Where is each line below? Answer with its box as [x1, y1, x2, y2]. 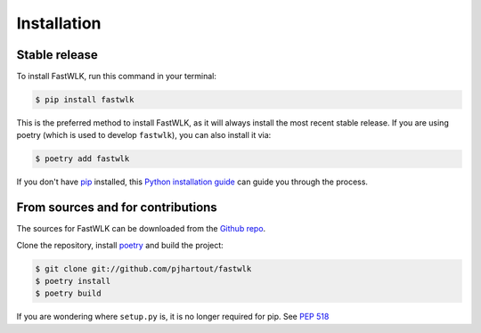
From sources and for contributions [16, 200, 217, 215]
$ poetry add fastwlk [35, 154, 130, 164]
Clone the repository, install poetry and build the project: [16, 240, 224, 250]
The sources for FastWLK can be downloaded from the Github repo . [16, 223, 266, 234]
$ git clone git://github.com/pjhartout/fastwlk [35, 264, 252, 273]
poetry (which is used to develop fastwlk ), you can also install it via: [16, 130, 272, 141]
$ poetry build [35, 288, 102, 298]
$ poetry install [35, 276, 111, 287]
